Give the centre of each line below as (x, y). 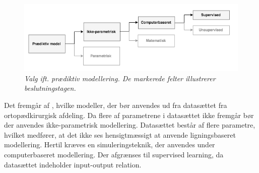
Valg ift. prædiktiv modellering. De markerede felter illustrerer (120, 78)
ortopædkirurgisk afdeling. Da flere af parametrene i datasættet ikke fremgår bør (129, 115)
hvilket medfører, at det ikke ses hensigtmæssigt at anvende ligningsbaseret (120, 134)
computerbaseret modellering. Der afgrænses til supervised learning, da (114, 155)
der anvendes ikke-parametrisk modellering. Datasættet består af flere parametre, (130, 125)
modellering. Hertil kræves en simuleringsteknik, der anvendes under (110, 145)
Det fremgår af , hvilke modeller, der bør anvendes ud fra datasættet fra (116, 105)
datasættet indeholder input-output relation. (73, 164)
